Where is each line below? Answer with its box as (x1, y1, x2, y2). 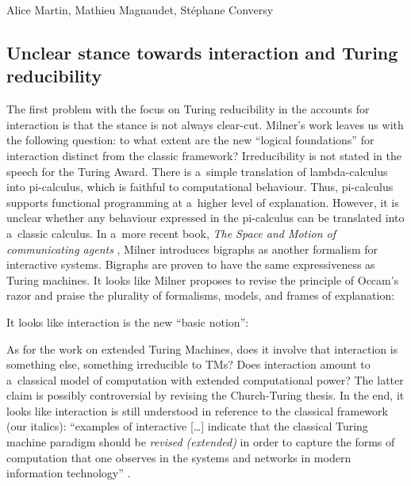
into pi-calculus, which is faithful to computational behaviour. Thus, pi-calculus (6, 178, 394, 195)
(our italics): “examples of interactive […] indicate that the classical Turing (6, 418, 368, 434)
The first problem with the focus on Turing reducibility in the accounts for (6, 101, 370, 117)
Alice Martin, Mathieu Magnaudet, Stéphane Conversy (6, 2, 274, 17)
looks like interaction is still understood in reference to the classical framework (6, 402, 388, 419)
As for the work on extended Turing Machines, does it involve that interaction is (6, 340, 398, 357)
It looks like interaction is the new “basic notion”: (6, 313, 249, 330)
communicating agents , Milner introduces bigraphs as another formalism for (6, 240, 378, 257)
